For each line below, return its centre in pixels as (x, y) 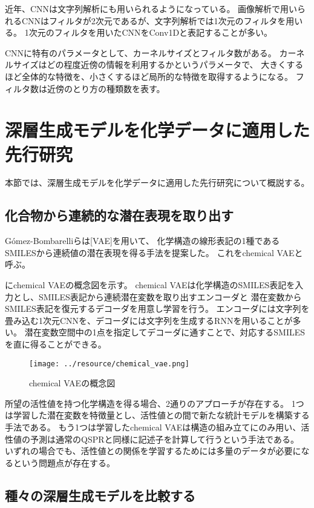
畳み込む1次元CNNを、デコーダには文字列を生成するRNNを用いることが (149, 320)
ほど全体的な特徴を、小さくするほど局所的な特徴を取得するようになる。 (149, 76)
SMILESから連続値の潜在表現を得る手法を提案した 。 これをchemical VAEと (154, 252)
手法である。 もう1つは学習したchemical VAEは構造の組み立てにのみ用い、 (153, 427)
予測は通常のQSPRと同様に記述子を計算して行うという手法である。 (164, 439)
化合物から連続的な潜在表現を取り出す (119, 215)
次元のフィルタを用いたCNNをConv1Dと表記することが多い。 (151, 32)
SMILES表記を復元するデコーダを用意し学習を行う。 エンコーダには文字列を (157, 308)
